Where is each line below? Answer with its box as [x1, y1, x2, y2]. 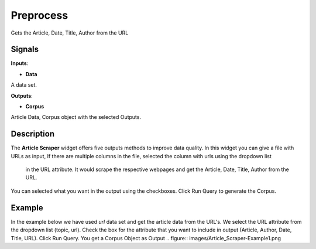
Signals [11, 45, 39, 54]
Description [11, 129, 55, 139]
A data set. [11, 81, 37, 88]
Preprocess [11, 9, 68, 22]
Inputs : [11, 60, 29, 67]
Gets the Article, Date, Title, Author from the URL [11, 29, 129, 36]
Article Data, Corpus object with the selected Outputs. [11, 114, 142, 121]
